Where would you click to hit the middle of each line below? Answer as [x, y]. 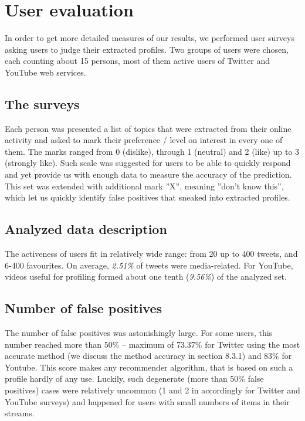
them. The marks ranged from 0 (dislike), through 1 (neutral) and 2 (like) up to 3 [152, 151]
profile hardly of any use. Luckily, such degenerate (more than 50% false [134, 378]
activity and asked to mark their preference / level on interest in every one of [144, 140]
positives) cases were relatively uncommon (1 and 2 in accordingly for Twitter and [152, 390]
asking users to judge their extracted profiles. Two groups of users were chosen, [147, 49]
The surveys [42, 103]
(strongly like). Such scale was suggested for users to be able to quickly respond [148, 163]
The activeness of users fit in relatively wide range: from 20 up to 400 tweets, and [151, 254]
